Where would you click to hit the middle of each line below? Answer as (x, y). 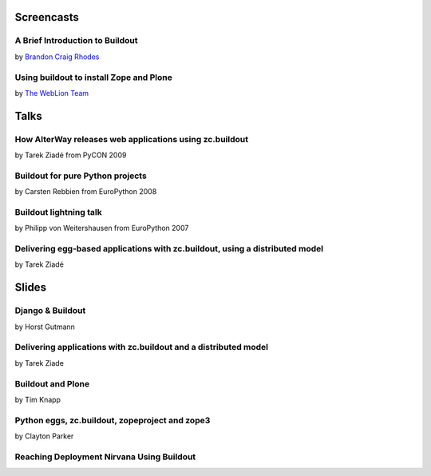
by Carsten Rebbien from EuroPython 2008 (86, 192)
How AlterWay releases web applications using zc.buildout (132, 139)
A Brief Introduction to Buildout (77, 41)
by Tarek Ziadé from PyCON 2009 (71, 155)
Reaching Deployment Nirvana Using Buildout (105, 457)
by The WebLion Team (52, 93)
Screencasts (47, 17)
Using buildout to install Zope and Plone (94, 77)
